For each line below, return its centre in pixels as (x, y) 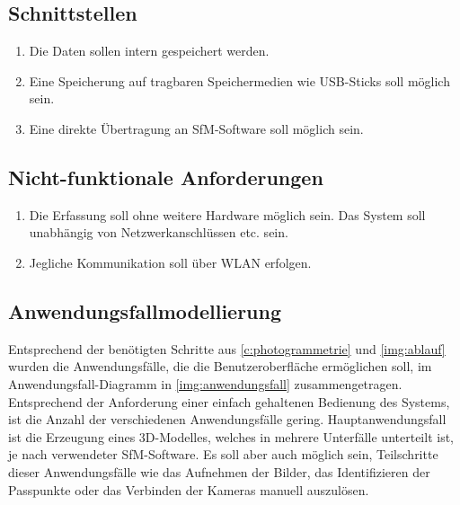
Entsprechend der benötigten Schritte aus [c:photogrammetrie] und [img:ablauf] (227, 348)
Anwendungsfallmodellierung (145, 310)
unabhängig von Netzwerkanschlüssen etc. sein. (159, 232)
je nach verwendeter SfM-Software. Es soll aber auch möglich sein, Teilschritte (223, 454)
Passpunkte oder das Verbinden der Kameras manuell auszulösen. (189, 489)
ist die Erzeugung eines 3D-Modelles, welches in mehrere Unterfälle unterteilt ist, (231, 436)
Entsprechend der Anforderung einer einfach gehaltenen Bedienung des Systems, (229, 401)
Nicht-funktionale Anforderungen (166, 177)
